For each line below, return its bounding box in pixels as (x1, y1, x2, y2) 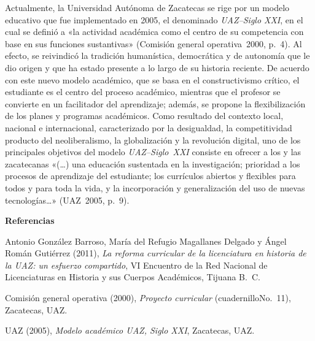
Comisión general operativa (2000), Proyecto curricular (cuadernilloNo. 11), (5, 291, 291, 304)
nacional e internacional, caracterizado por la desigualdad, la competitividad (5, 121, 292, 134)
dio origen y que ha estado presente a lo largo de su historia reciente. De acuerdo (5, 61, 309, 74)
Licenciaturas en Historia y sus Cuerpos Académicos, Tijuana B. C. (5, 270, 260, 283)
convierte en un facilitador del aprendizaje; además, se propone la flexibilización (5, 97, 306, 110)
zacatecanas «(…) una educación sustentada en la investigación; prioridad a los (5, 157, 300, 170)
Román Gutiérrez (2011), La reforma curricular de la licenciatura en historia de (5, 247, 306, 259)
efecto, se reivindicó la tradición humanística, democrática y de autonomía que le (5, 49, 310, 62)
